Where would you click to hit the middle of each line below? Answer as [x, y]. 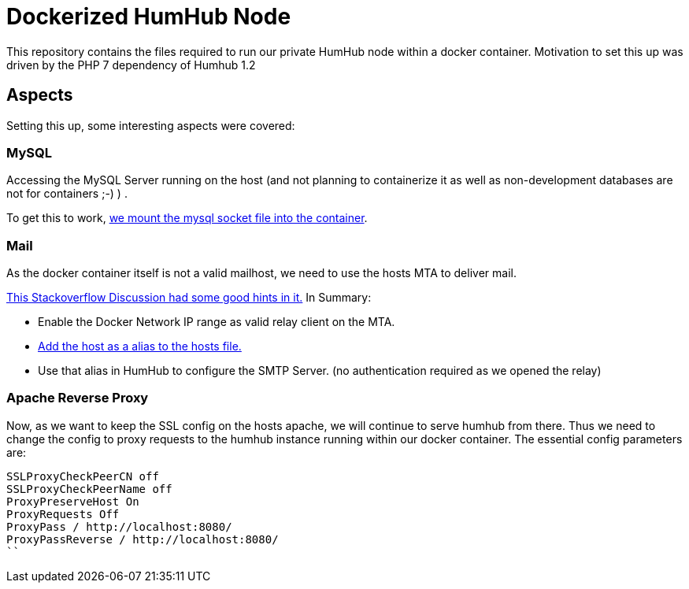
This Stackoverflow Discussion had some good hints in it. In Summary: [189, 298]
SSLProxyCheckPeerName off [89, 489]
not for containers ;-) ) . [67, 194]
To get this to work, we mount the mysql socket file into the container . [187, 218]
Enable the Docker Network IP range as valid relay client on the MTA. [217, 322]
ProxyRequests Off [63, 514]
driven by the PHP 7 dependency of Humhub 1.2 [131, 65]
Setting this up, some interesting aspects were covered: [151, 125]
